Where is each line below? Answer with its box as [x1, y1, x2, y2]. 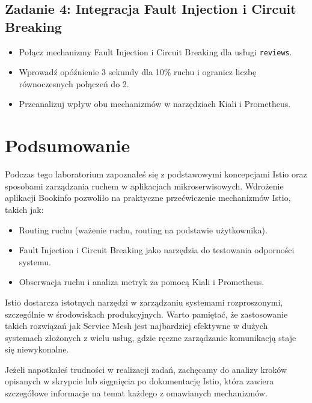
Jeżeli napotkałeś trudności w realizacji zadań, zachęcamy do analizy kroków [5, 363, 287, 375]
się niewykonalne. [5, 343, 69, 355]
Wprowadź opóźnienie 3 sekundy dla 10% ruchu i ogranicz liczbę [19, 66, 257, 78]
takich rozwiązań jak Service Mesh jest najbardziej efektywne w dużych [5, 319, 268, 332]
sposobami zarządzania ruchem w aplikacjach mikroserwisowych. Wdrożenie [5, 179, 284, 192]
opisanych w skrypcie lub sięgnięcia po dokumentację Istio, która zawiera [5, 375, 274, 387]
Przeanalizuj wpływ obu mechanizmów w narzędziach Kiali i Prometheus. [19, 97, 291, 110]
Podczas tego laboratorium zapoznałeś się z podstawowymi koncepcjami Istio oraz [5, 168, 307, 180]
